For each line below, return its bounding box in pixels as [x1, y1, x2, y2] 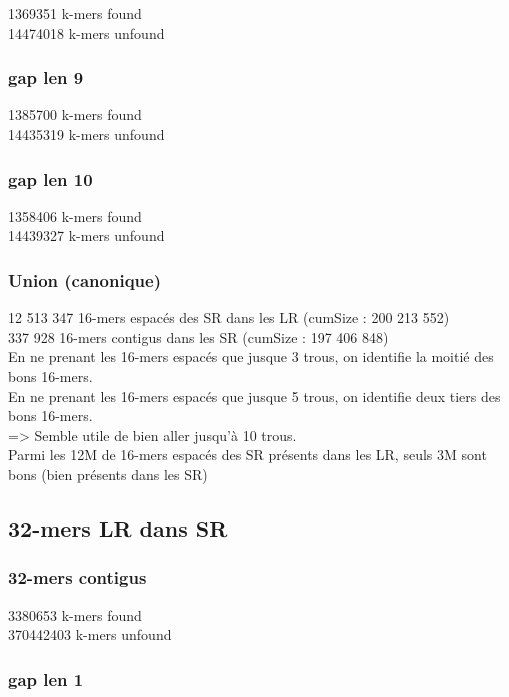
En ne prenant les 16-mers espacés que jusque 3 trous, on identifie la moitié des [8, 346, 494, 367]
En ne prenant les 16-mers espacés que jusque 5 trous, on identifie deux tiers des [8, 385, 501, 406]
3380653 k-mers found [8, 604, 142, 625]
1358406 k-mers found [8, 205, 142, 226]
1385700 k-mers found [8, 104, 142, 125]
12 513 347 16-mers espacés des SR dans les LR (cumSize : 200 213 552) [8, 307, 450, 328]
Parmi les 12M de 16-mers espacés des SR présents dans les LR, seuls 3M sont [8, 444, 487, 465]
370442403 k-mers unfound [8, 624, 172, 645]
